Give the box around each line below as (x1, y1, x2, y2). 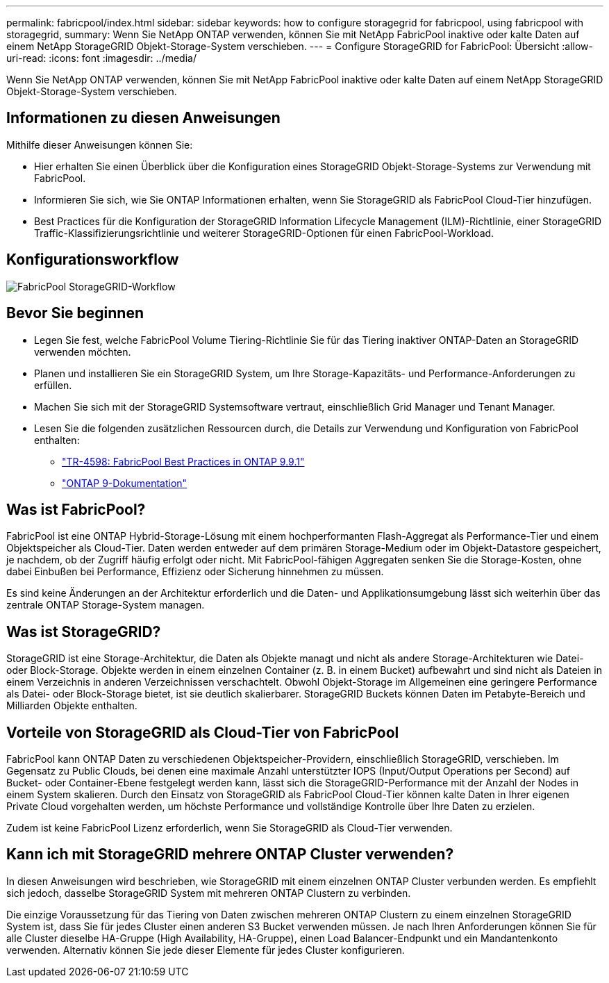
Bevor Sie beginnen (6, 304, 144, 322)
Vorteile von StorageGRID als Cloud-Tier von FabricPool (6, 723, 399, 741)
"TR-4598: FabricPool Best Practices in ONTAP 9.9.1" (62, 455, 305, 468)
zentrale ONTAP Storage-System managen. (6, 599, 205, 611)
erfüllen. (34, 379, 72, 391)
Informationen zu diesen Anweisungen (6, 109, 281, 127)
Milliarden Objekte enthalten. (6, 700, 137, 712)
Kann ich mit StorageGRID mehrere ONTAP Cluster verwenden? (6, 845, 454, 864)
